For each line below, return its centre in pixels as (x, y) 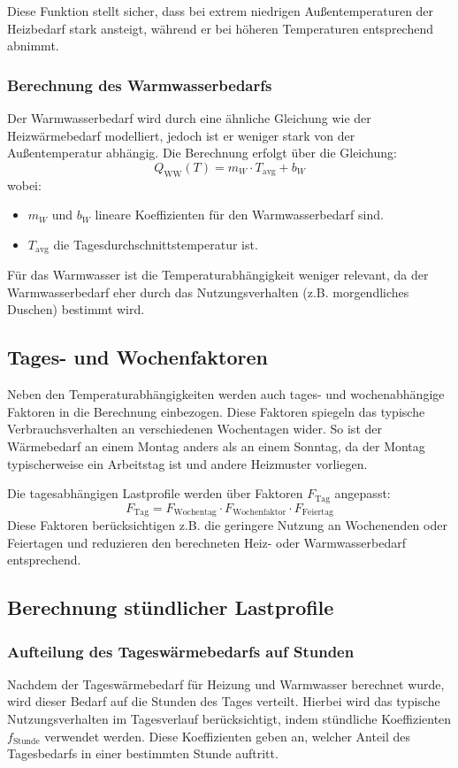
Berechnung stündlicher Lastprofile (171, 607)
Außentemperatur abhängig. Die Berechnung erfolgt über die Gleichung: (202, 153)
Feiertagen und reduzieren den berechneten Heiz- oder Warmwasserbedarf (206, 542)
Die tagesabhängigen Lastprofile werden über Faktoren (155, 493)
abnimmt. (33, 46)
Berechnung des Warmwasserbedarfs (140, 84)
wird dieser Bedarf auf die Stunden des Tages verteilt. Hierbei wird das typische (224, 701)
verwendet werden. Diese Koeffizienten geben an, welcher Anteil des (228, 736)
